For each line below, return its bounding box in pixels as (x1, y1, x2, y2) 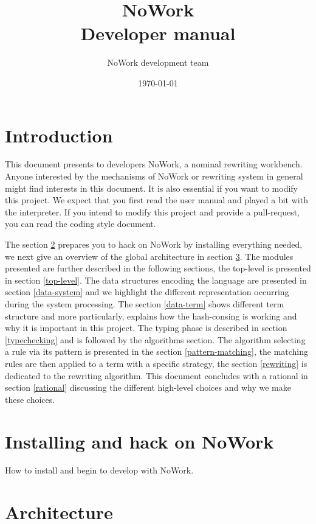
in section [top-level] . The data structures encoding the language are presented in (5, 273, 307, 286)
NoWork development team (107, 56, 209, 69)
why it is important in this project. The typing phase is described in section (5, 321, 287, 334)
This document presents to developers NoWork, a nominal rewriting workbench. (5, 158, 303, 170)
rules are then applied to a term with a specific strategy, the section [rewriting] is (5, 357, 307, 369)
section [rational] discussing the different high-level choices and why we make (5, 381, 291, 394)
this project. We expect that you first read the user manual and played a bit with (5, 194, 308, 206)
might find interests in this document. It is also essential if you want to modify (5, 181, 298, 194)
